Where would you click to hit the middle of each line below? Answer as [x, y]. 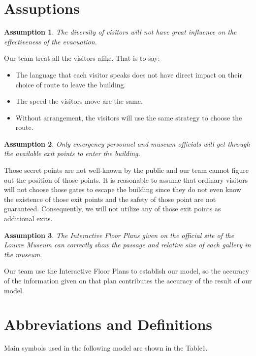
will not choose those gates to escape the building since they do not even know [123, 189]
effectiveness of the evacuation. [50, 41]
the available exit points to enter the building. [72, 153]
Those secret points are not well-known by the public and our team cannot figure [126, 170]
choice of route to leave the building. [71, 84]
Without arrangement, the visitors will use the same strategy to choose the [129, 117]
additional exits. [28, 218]
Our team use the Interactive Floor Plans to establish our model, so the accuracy [127, 271]
